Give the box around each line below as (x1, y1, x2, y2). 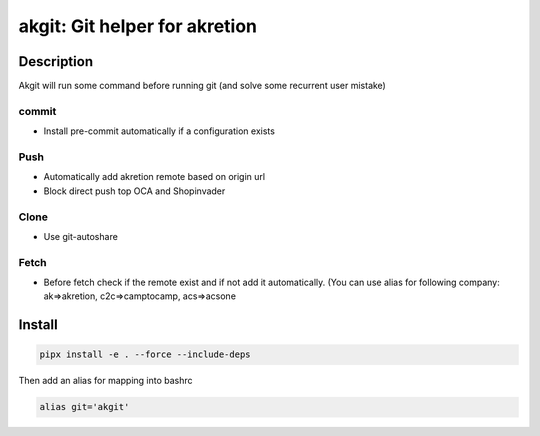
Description (18, 53, 94, 70)
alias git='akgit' (39, 401, 130, 413)
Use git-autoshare (43, 230, 119, 242)
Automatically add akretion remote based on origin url (43, 171, 265, 183)
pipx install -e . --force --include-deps (39, 349, 251, 360)
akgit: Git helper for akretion (18, 15, 258, 37)
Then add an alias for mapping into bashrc (18, 375, 194, 387)
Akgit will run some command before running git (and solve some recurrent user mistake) (18, 80, 387, 92)
